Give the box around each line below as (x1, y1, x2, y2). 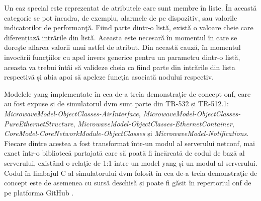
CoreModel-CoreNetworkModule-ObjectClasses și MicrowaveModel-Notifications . (4, 128, 249, 139)
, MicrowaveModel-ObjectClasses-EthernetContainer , (73, 118, 234, 128)
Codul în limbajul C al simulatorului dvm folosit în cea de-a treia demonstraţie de (4, 167, 257, 178)
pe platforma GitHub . (4, 187, 74, 197)
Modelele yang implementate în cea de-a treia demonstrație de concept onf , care (4, 88, 251, 99)
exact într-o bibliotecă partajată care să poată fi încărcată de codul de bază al (4, 148, 245, 158)
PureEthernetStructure (4, 118, 73, 128)
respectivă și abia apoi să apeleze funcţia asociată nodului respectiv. (4, 72, 214, 82)
